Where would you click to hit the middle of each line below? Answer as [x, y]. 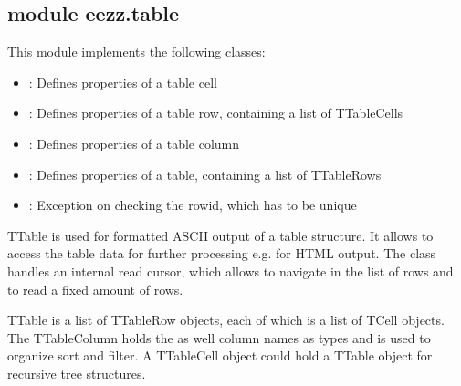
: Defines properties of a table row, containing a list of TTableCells [216, 113]
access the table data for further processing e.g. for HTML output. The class [222, 253]
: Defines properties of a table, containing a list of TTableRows [205, 174]
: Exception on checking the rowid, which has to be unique [193, 205]
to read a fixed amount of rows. [95, 289]
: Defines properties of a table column [134, 143]
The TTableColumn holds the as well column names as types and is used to [219, 337]
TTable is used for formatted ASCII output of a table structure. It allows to [220, 235]
